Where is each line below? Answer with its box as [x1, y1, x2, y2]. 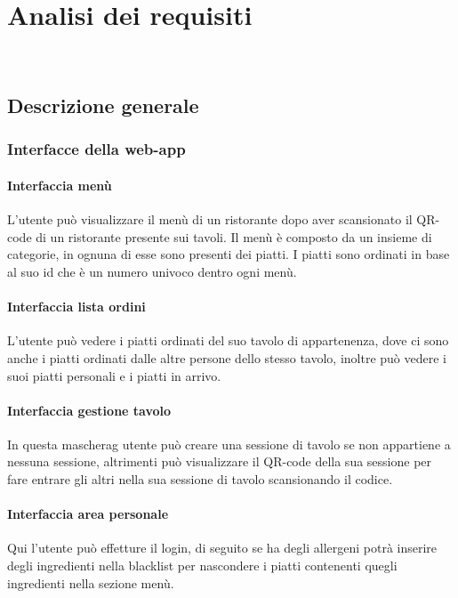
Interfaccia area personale [7, 505, 169, 523]
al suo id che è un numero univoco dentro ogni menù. [7, 262, 297, 280]
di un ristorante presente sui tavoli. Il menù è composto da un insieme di [36, 227, 432, 246]
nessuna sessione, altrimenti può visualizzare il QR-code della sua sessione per [7, 452, 432, 471]
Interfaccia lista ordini [7, 297, 146, 316]
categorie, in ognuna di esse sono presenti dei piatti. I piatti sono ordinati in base [7, 245, 450, 263]
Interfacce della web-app [7, 138, 186, 160]
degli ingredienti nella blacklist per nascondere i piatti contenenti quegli [7, 556, 398, 575]
